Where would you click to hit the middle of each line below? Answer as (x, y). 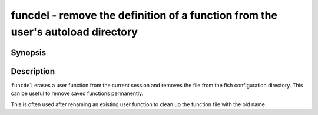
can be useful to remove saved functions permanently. (77, 93)
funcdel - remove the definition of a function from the (144, 15)
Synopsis (29, 53)
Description (33, 71)
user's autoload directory (74, 32)
